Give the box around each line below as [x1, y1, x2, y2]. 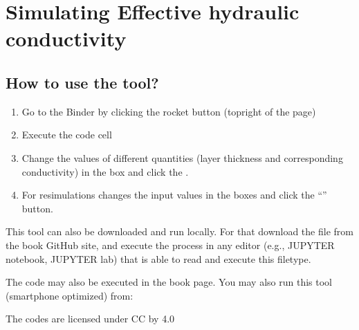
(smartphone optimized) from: [6, 288, 134, 302]
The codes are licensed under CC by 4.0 [6, 311, 175, 326]
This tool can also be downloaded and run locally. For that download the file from [6, 224, 353, 239]
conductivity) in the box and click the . [21, 164, 189, 178]
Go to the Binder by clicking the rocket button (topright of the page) [21, 104, 316, 118]
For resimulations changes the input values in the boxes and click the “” [21, 187, 327, 202]
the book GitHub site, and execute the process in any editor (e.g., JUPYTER [6, 237, 335, 252]
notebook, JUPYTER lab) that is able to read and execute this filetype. [6, 251, 311, 266]
